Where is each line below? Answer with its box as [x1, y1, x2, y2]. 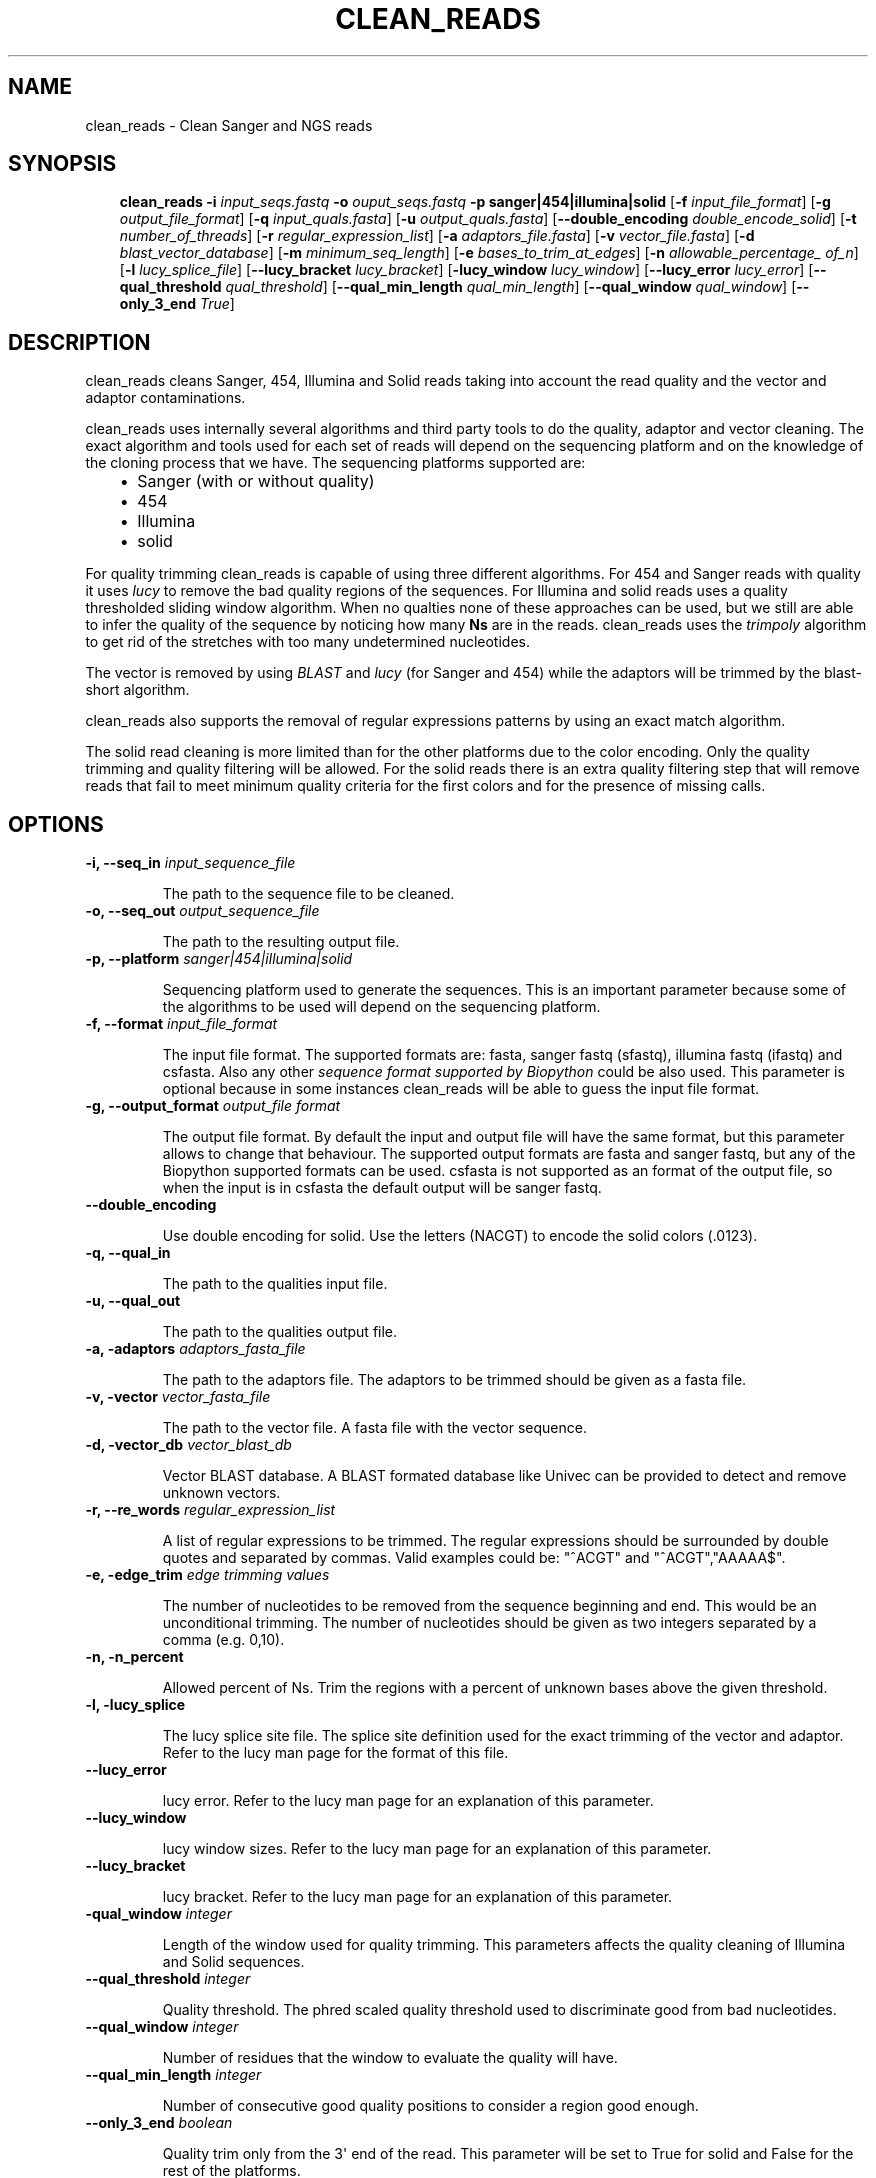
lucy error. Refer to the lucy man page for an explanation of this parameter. [162, 1792, 654, 1810]
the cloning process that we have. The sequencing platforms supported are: [85, 454, 586, 472]
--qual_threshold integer [85, 1970, 251, 1988]
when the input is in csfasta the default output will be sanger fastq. [162, 1179, 602, 1197]
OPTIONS [8, 811, 104, 837]
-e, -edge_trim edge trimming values [85, 1566, 330, 1584]
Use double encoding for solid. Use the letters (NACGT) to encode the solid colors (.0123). [162, 1227, 758, 1245]
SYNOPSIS [8, 151, 117, 177]
